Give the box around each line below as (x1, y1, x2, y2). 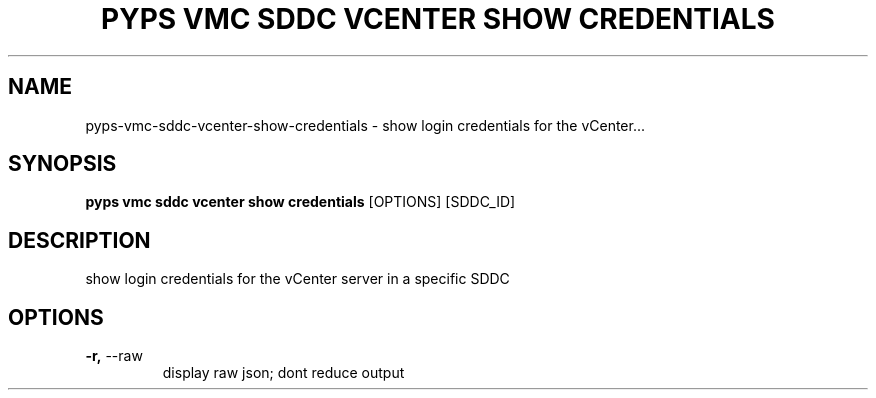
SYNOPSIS (8, 151, 117, 177)
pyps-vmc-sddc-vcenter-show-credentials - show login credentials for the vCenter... (85, 116, 646, 134)
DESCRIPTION (8, 227, 151, 253)
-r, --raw (85, 347, 143, 365)
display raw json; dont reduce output (162, 364, 405, 382)
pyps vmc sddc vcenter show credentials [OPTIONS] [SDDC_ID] (85, 193, 516, 211)
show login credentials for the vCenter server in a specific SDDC (85, 270, 510, 288)
